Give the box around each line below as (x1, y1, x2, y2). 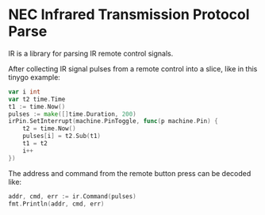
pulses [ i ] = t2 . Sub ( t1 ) (22, 132, 102, 140)
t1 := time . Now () (8, 102, 66, 110)
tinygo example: (8, 72, 61, 82)
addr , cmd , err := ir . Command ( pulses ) (8, 192, 136, 200)
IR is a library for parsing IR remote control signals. (8, 48, 174, 58)
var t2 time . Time (8, 95, 66, 103)
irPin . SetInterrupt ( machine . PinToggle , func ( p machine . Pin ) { (8, 117, 218, 125)
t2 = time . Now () (22, 125, 77, 132)
